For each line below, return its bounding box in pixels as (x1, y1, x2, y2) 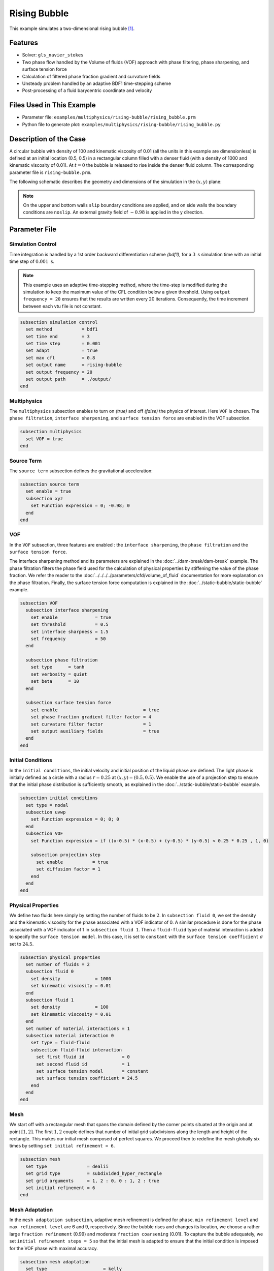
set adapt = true (25, 348, 98, 353)
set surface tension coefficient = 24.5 (36, 1075, 138, 1081)
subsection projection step (30, 852, 101, 858)
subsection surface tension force (25, 700, 112, 706)
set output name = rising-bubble (25, 362, 122, 368)
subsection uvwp (25, 809, 66, 815)
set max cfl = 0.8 (25, 355, 95, 360)
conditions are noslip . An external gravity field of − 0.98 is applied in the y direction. (23, 209, 204, 216)
